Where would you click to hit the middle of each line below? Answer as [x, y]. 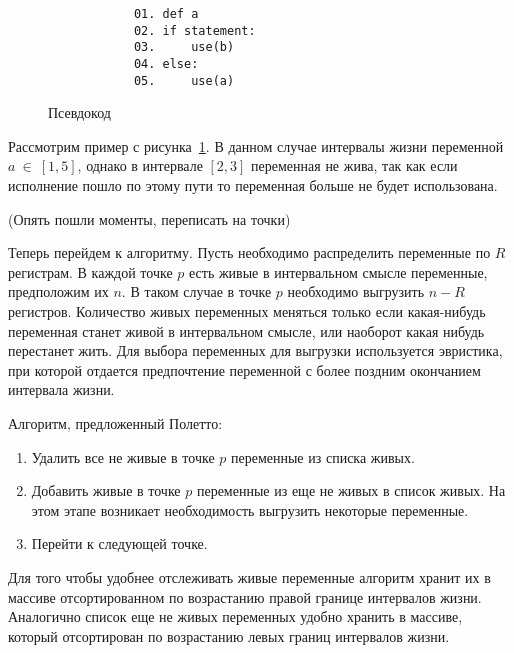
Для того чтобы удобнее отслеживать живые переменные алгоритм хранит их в [249, 576]
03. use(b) [184, 47]
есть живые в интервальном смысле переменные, [338, 271]
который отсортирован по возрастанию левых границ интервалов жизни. [229, 635]
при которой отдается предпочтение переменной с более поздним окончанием [244, 369]
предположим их [58, 291]
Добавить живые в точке [106, 490]
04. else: [166, 63]
